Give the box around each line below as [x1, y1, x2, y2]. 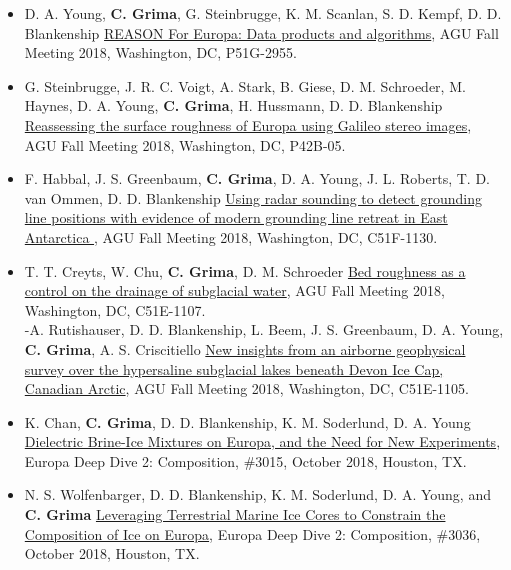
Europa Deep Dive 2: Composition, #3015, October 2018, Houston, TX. [24, 450, 467, 471]
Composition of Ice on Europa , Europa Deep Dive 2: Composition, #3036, [24, 523, 481, 544]
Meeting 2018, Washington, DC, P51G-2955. [24, 42, 297, 63]
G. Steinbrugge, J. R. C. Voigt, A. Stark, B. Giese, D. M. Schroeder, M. [24, 75, 466, 96]
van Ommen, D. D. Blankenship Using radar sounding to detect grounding [24, 187, 482, 208]
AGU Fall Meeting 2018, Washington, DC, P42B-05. [24, 134, 346, 155]
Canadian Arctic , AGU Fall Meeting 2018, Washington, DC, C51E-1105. [24, 378, 469, 399]
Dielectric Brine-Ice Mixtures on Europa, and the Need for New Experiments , [24, 431, 501, 452]
